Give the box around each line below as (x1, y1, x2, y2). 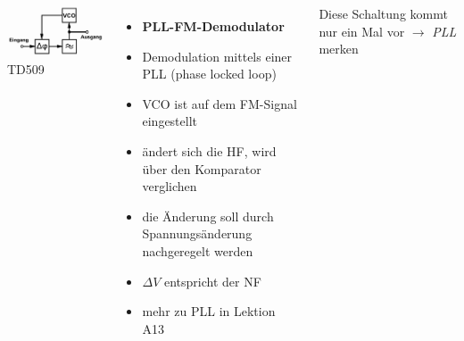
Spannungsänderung (142, 224, 253, 243)
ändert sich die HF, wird (142, 141, 277, 160)
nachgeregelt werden (142, 241, 253, 260)
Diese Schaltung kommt (319, 4, 448, 22)
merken (319, 39, 359, 58)
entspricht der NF (163, 271, 261, 290)
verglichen (142, 177, 197, 195)
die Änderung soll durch (142, 206, 274, 225)
